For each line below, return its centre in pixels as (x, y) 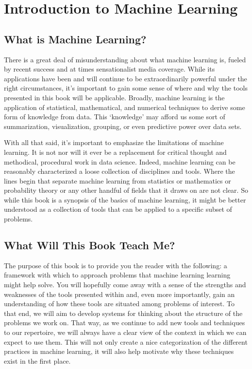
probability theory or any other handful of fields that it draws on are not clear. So (126, 190)
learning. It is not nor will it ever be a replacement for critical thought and (115, 152)
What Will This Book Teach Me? (90, 245)
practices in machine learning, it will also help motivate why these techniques (119, 351)
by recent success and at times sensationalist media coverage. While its (109, 69)
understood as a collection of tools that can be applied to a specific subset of (118, 209)
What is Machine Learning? (75, 39)
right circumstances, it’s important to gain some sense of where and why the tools (126, 88)
